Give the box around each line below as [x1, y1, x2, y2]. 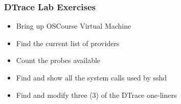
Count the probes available [16, 55, 101, 66]
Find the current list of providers [16, 37, 120, 48]
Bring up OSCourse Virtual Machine [16, 20, 131, 31]
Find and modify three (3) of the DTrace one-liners [16, 89, 177, 100]
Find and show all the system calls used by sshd [16, 72, 167, 82]
